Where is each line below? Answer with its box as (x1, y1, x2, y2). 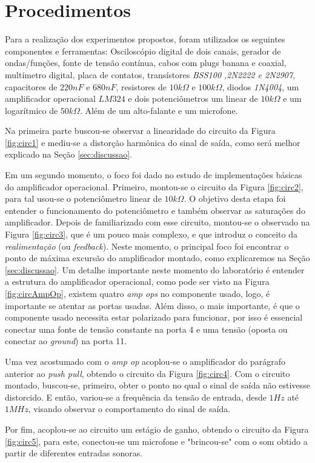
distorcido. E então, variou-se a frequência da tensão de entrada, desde (5, 390, 267, 403)
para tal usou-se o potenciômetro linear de (5, 192, 162, 205)
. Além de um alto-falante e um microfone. (79, 104, 238, 116)
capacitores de (5, 80, 58, 93)
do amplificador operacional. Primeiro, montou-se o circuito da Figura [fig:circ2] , (5, 180, 303, 193)
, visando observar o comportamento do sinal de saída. (28, 402, 231, 415)
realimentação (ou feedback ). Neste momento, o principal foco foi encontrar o (5, 239, 289, 252)
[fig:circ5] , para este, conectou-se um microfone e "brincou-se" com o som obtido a (5, 435, 308, 447)
